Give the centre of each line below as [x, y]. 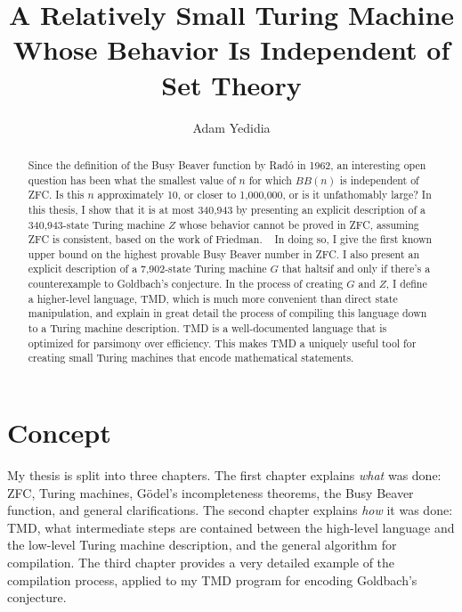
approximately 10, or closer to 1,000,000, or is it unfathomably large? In [264, 195]
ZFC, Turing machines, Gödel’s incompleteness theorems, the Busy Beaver [211, 492]
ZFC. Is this [56, 195]
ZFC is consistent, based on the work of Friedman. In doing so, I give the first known [230, 239]
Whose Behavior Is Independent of [231, 49]
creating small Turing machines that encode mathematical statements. [191, 358]
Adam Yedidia [231, 127]
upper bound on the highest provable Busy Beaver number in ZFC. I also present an [224, 253]
